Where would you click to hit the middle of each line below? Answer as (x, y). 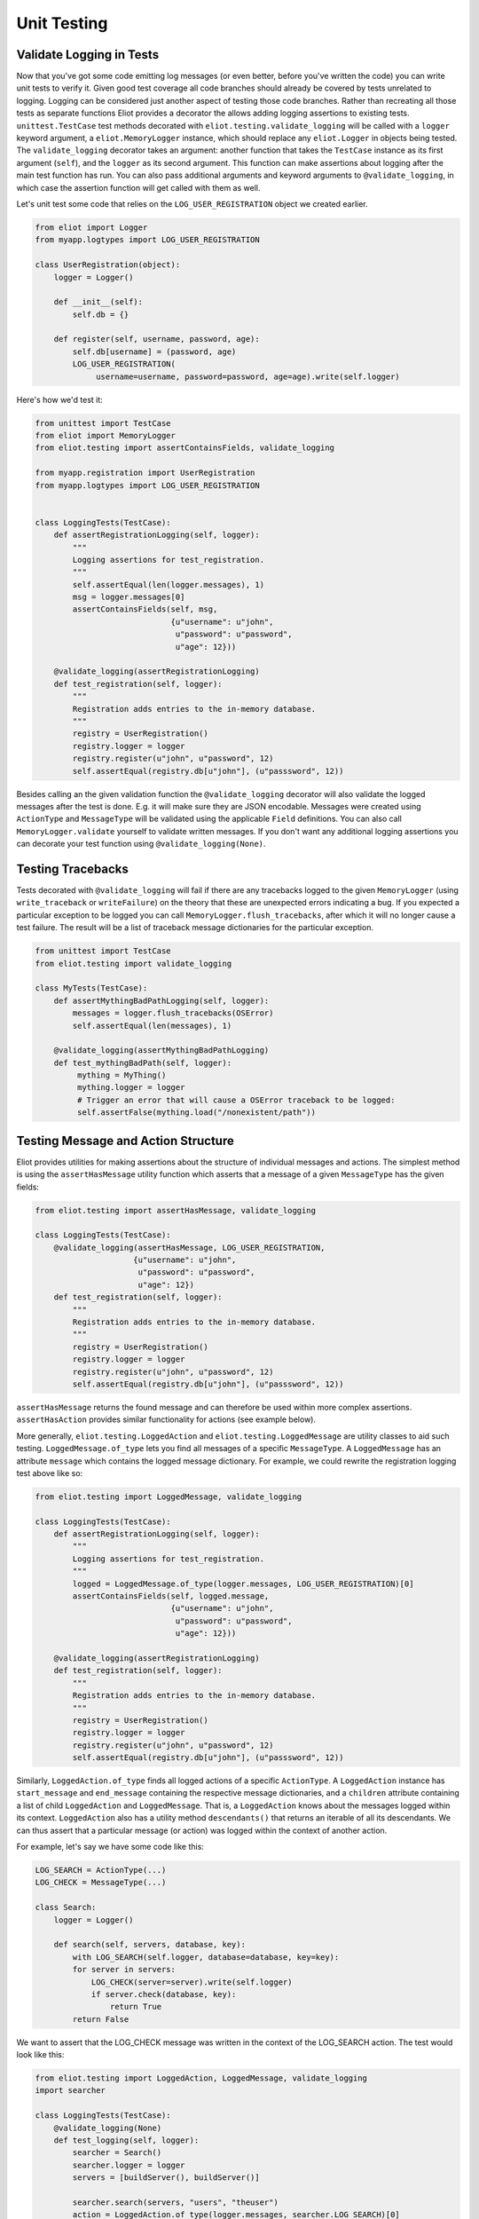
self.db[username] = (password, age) (154, 351)
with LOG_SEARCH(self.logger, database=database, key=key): (206, 1957)
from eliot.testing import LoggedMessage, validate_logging (169, 1496)
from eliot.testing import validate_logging (133, 963)
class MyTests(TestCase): (91, 988)
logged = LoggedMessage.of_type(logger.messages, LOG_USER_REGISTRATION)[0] (243, 1583)
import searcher (71, 2091)
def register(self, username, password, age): (157, 339)
